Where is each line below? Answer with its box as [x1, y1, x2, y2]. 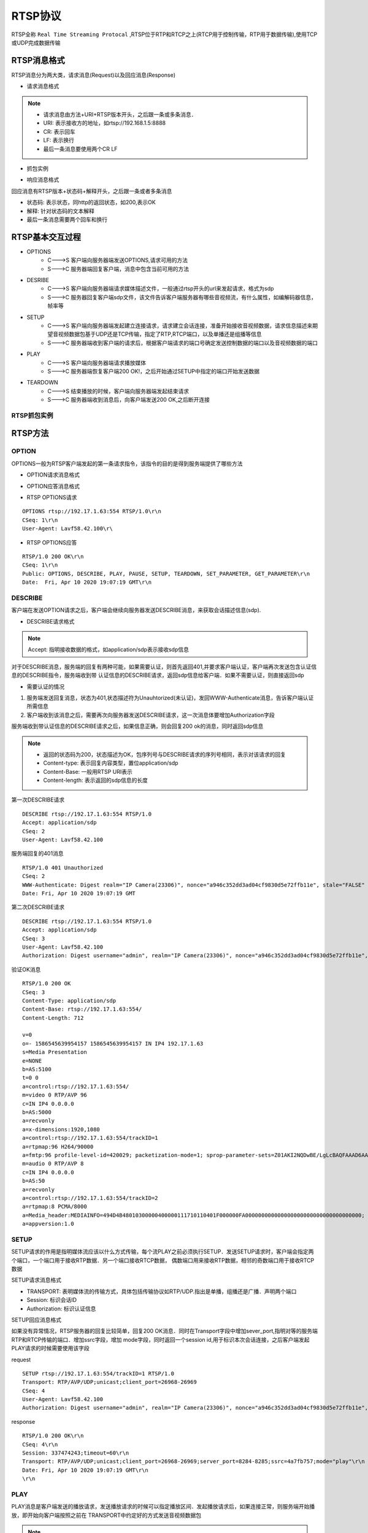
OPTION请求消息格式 [26, 471, 80, 478]
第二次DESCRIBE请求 [11, 903, 65, 911]
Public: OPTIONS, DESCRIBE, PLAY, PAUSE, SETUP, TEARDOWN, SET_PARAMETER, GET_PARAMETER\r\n [22, 570, 310, 577]
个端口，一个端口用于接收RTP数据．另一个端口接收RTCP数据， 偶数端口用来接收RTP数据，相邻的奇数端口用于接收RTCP [11, 1256, 315, 1264]
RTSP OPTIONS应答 [26, 538, 77, 546]
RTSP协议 [11, 9, 61, 23]
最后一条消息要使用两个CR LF [43, 145, 118, 153]
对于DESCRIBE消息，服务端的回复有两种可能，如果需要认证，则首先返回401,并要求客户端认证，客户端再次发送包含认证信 [11, 663, 317, 670]
